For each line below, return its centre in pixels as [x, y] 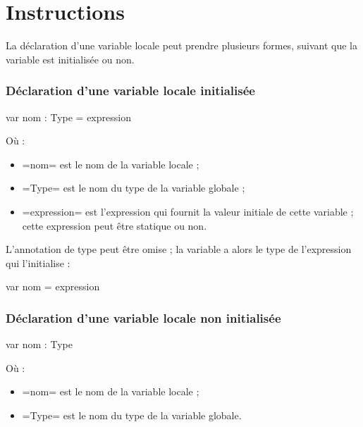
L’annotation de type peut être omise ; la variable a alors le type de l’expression [179, 249]
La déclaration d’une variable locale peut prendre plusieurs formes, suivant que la [181, 45]
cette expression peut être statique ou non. [115, 225]
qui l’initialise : [38, 262]
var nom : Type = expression [68, 117]
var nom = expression [53, 286]
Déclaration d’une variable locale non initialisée [143, 317]
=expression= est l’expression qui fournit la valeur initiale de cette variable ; [188, 211]
